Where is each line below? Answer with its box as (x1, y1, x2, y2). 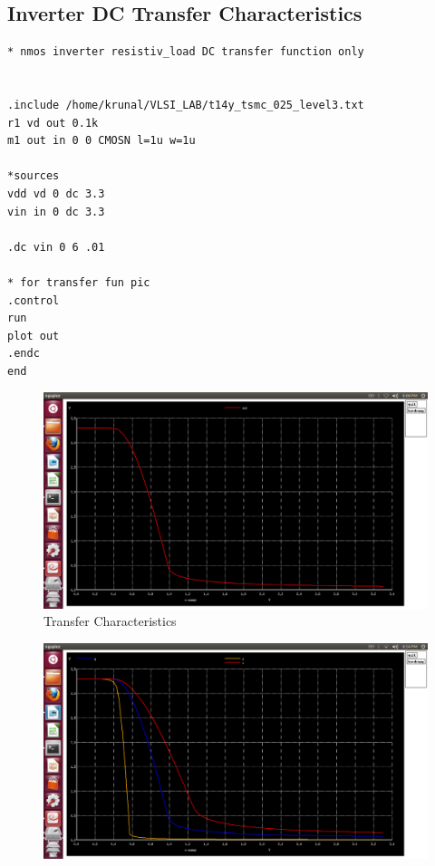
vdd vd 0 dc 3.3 (7, 187, 105, 200)
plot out (7, 329, 60, 342)
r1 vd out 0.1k (7, 116, 99, 130)
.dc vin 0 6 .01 (7, 240, 105, 254)
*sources (7, 169, 60, 183)
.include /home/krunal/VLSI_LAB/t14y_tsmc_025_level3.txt (7, 98, 364, 111)
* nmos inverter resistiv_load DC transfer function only (7, 45, 364, 59)
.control (7, 293, 60, 307)
